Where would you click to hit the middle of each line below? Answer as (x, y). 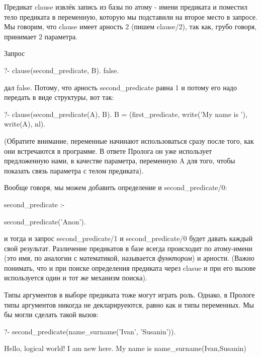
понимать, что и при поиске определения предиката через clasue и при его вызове (130, 267)
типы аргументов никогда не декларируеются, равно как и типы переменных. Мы (129, 304)
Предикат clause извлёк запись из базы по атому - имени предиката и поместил (126, 7)
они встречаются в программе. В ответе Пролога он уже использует (108, 151)
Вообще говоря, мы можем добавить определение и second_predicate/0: (116, 187)
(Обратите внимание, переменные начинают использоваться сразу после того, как (129, 140)
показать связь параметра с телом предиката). (74, 170)
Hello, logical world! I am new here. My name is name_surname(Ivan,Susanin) (125, 348)
